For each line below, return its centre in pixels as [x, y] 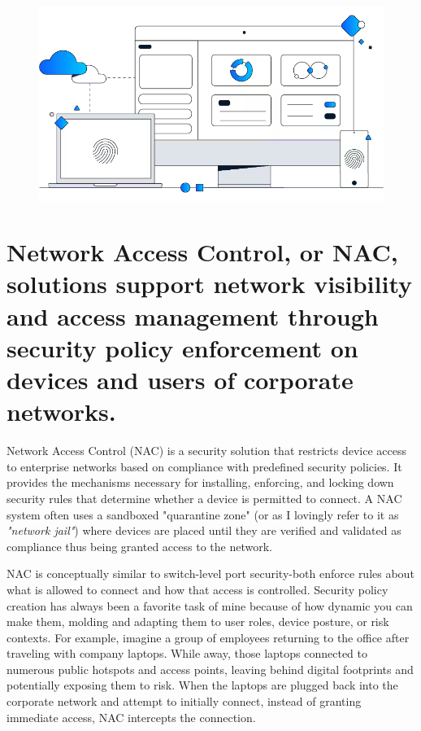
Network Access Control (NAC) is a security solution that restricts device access [206, 451]
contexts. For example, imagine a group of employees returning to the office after [208, 637]
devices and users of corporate [180, 380]
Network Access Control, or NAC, [202, 252]
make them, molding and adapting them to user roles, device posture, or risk [198, 622]
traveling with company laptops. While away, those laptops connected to [187, 653]
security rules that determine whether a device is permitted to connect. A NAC [204, 498]
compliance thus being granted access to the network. [139, 546]
